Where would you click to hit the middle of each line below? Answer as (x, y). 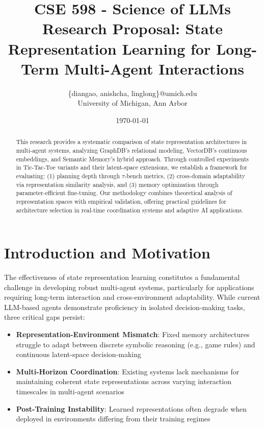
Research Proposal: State (133, 28)
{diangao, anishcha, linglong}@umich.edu (133, 93)
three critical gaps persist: (45, 317)
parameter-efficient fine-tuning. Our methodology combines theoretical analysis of (124, 193)
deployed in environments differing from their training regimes (113, 419)
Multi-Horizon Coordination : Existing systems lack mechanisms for (128, 371)
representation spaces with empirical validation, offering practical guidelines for (121, 201)
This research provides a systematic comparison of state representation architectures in (131, 142)
